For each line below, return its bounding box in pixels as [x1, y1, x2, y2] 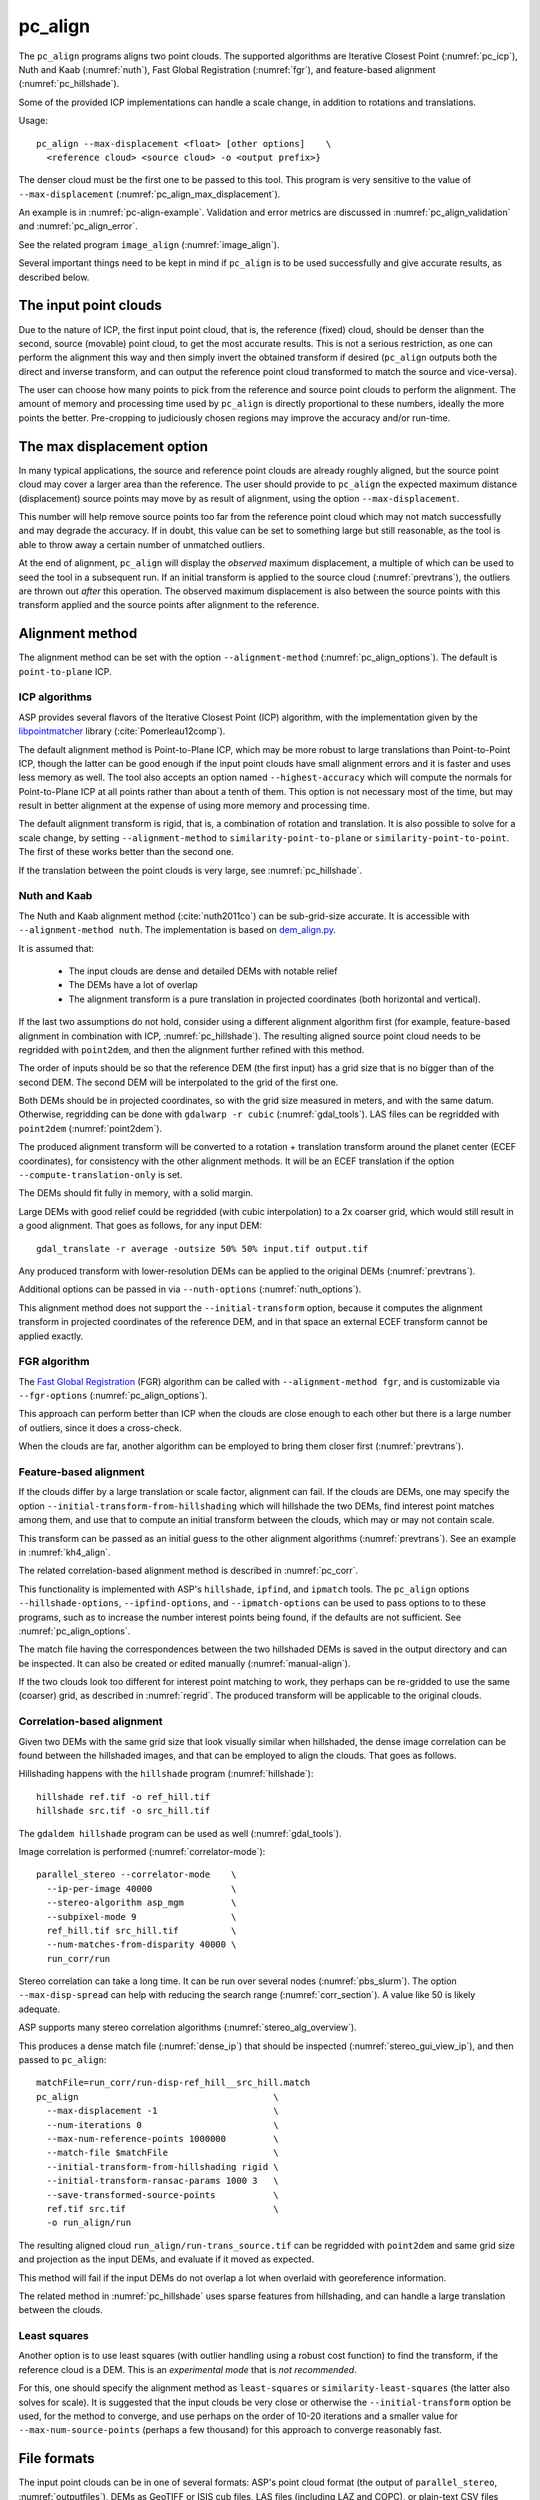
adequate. [18, 2003, 60, 2015]
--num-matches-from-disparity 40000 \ [46, 1939, 237, 1950]
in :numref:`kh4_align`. [18, 1546, 111, 1558]
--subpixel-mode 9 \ [46, 1911, 237, 1922]
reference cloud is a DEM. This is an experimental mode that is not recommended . [18, 2363, 357, 2375]
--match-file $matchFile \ [46, 2147, 279, 2159]
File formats [18, 2450, 95, 2467]
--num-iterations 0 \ [46, 2119, 279, 2130]
